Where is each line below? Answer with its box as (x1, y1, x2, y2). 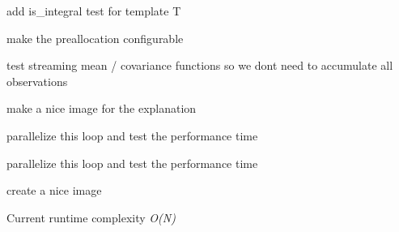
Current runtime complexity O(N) (6, 208, 176, 226)
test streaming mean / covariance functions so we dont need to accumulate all (6, 57, 393, 74)
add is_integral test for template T (6, 2, 181, 19)
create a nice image (6, 182, 102, 199)
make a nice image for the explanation (6, 100, 197, 117)
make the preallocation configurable (6, 29, 184, 46)
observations (6, 72, 68, 89)
